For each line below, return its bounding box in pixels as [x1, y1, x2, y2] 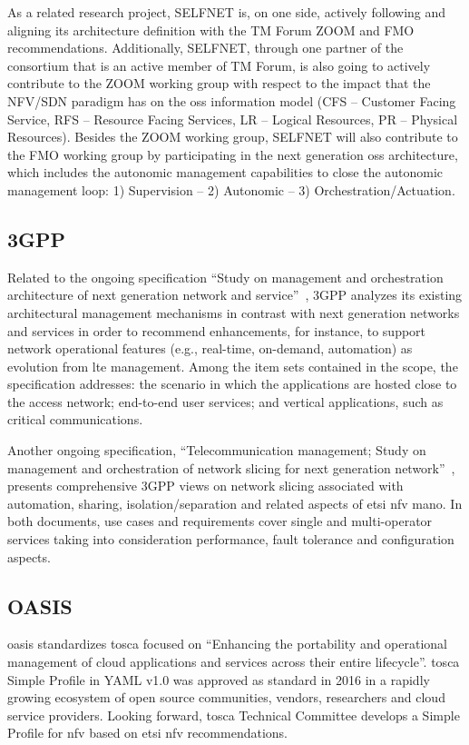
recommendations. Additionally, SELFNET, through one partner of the [7, 38, 404, 57]
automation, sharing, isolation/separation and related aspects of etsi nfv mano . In [7, 493, 463, 512]
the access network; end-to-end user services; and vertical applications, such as [7, 392, 444, 411]
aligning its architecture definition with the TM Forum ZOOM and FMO [7, 20, 415, 39]
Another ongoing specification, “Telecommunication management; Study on [7, 441, 426, 460]
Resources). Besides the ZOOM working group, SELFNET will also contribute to [7, 127, 458, 146]
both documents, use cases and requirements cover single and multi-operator [7, 512, 433, 531]
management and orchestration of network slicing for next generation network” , [7, 458, 455, 477]
